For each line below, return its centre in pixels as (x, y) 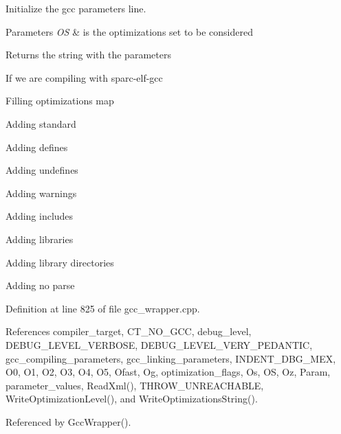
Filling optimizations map (60, 101)
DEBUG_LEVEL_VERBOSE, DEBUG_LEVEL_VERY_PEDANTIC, (159, 344)
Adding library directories (60, 262)
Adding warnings (41, 193)
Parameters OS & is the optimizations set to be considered (129, 31)
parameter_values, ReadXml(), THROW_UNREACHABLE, (135, 385)
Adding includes (40, 216)
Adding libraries (40, 239)
